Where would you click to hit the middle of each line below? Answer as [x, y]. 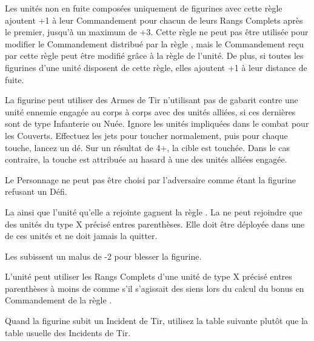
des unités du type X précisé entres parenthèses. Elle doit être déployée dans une [155, 224]
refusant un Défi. [36, 191]
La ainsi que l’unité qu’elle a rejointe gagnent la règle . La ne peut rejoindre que [154, 211]
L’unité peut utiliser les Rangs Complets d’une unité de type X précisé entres [149, 276]
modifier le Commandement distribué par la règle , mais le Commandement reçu [155, 43]
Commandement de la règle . [58, 300]
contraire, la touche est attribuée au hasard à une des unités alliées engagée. [146, 159]
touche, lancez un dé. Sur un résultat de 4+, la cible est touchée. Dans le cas [147, 147]
